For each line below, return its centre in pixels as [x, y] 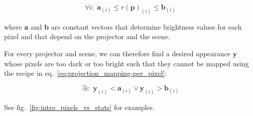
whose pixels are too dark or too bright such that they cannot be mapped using [126, 63]
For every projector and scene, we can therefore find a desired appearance [117, 53]
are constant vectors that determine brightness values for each [146, 26]
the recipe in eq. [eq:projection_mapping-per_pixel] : [86, 73]
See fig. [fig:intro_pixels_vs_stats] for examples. [79, 107]
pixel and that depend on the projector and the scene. [87, 36]
